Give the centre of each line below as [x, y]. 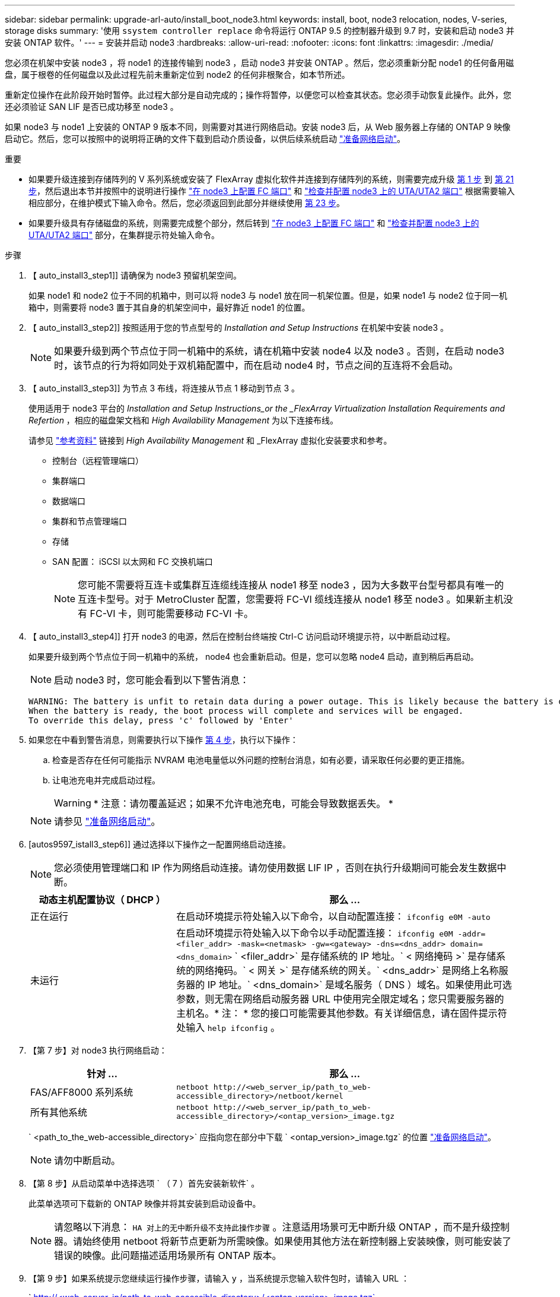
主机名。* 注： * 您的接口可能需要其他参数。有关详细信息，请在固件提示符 [342, 1013]
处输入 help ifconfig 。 [228, 1027]
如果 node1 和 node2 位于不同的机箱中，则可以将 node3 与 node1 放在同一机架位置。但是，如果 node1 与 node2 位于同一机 [268, 295]
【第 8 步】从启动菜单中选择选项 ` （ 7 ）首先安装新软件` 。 [144, 1183]
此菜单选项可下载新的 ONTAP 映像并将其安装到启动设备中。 [145, 1203]
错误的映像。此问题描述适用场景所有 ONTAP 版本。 [168, 1255]
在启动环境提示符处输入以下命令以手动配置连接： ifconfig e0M [315, 933]
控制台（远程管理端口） [98, 461]
